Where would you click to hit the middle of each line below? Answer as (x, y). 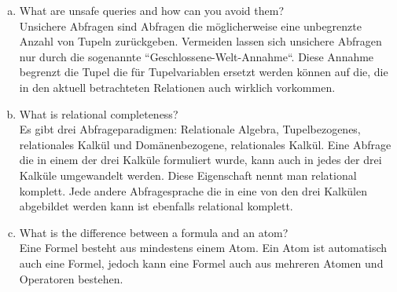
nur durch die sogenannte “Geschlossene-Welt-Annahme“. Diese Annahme (197, 56)
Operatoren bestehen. (71, 278)
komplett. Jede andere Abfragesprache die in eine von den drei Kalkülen (193, 190)
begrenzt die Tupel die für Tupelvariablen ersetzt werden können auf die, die (204, 72)
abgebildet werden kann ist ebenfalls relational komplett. (156, 206)
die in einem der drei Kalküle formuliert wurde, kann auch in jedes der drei (200, 160)
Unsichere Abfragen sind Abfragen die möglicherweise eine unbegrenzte (190, 26)
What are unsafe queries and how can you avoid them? (152, 10)
